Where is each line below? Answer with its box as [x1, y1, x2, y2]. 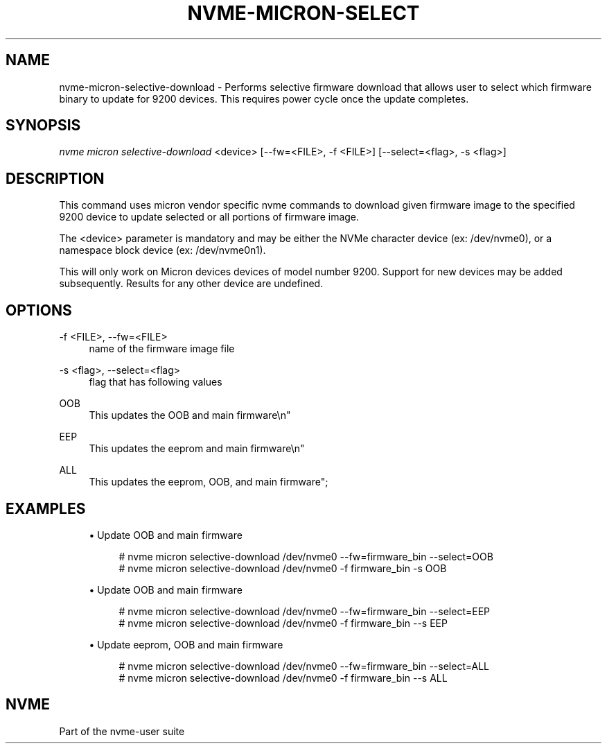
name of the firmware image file [89, 343, 235, 355]
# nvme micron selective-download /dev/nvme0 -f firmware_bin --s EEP [118, 617, 448, 629]
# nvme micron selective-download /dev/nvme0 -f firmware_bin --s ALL [118, 671, 448, 684]
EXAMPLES [6, 499, 86, 517]
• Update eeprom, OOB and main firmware [89, 638, 283, 651]
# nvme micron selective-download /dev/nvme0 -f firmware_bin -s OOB [118, 562, 447, 574]
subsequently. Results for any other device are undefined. [59, 277, 324, 290]
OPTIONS [6, 301, 72, 319]
